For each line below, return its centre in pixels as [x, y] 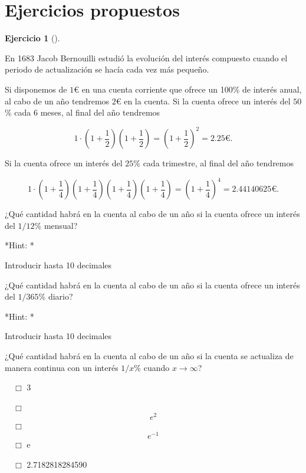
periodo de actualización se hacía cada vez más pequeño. [107, 69]
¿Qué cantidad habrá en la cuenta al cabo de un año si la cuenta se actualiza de [149, 356]
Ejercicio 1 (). [32, 38]
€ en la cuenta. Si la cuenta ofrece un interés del [203, 101]
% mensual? [56, 225]
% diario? [56, 296]
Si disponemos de [36, 89]
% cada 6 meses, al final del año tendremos [83, 112]
